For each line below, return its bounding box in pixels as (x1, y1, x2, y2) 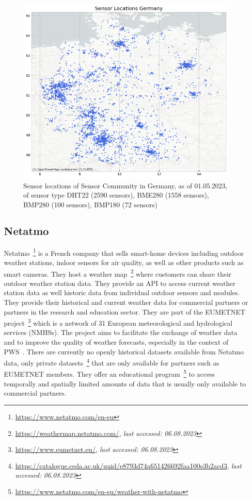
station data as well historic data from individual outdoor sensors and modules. (4, 287, 240, 298)
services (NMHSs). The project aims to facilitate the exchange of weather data (4, 327, 237, 337)
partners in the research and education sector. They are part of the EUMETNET (4, 306, 246, 317)
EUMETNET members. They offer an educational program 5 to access (4, 367, 215, 379)
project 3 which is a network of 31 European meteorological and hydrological (4, 317, 233, 328)
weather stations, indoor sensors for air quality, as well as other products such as (4, 257, 244, 267)
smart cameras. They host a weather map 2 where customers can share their (4, 267, 232, 279)
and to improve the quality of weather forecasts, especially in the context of (4, 337, 229, 347)
